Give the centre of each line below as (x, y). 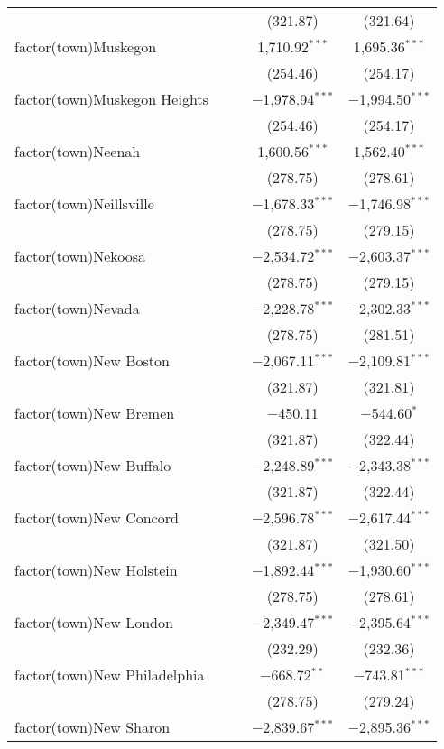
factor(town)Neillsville (84, 203)
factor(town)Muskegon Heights (111, 99)
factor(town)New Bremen (95, 413)
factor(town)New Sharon (92, 727)
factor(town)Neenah (78, 151)
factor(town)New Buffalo (93, 465)
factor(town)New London (94, 622)
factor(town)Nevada (77, 308)
